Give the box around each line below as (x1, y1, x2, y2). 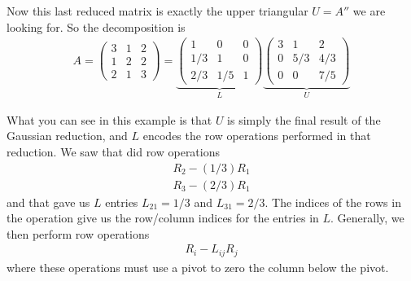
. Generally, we (330, 209, 404, 226)
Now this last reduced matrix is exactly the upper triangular (7, 2, 308, 19)
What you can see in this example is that (7, 111, 212, 128)
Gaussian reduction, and (7, 127, 128, 144)
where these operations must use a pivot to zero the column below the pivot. (7, 258, 389, 275)
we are (352, 2, 386, 19)
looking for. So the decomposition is (7, 18, 186, 35)
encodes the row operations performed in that (142, 127, 371, 144)
